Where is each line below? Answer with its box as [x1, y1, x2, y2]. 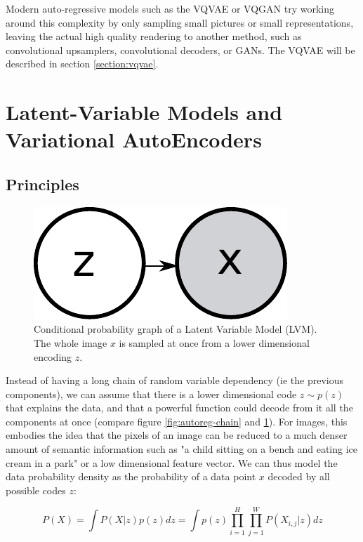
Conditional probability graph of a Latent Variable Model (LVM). [34, 322, 317, 336]
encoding [34, 349, 72, 364]
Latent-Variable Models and [6, 98, 283, 126]
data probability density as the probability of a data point [6, 469, 256, 484]
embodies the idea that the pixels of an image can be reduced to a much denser [6, 428, 348, 442]
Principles [6, 173, 79, 194]
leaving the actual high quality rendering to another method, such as [6, 29, 302, 44]
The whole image [34, 335, 107, 350]
